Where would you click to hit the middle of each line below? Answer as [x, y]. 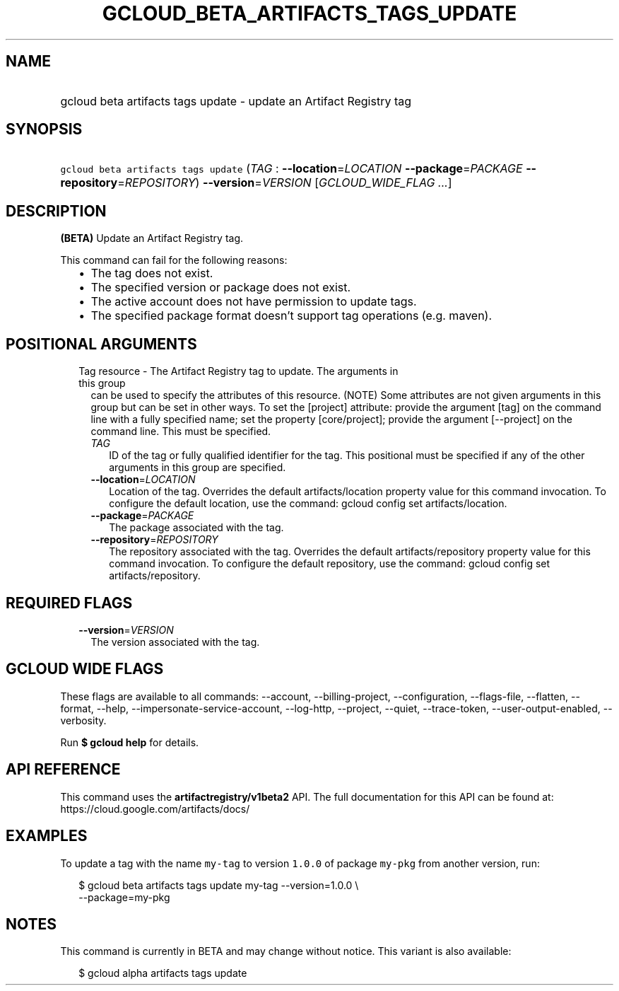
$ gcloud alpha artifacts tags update [163, 973]
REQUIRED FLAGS [69, 603]
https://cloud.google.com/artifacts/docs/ [155, 809]
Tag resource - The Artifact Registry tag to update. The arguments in [238, 371]
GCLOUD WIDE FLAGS [85, 669]
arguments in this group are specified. [198, 468]
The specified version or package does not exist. [221, 288]
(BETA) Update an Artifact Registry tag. [152, 238]
